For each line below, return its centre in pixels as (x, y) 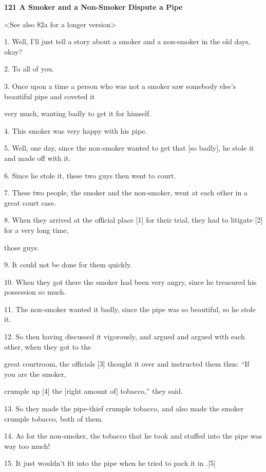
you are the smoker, (35, 374)
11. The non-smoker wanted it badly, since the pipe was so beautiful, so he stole (130, 309)
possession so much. (35, 292)
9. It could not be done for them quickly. (68, 265)
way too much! (27, 446)
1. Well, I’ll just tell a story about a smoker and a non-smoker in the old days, (127, 41)
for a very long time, (36, 230)
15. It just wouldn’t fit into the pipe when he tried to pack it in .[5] (110, 463)
